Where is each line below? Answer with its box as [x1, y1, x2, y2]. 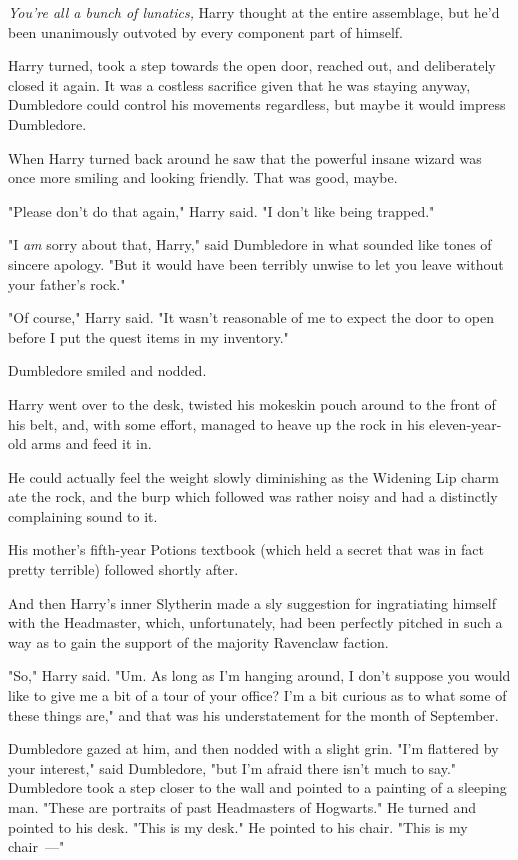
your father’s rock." [8, 273, 126, 294]
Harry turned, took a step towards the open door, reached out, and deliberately [8, 55, 496, 76]
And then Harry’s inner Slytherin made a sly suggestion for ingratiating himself [8, 592, 496, 613]
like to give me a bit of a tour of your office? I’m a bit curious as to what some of [8, 685, 507, 706]
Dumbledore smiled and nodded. [8, 360, 207, 381]
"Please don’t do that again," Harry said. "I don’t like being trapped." [8, 200, 435, 221]
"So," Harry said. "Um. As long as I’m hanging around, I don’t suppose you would [8, 665, 511, 686]
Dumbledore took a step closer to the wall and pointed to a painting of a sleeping [8, 777, 507, 798]
